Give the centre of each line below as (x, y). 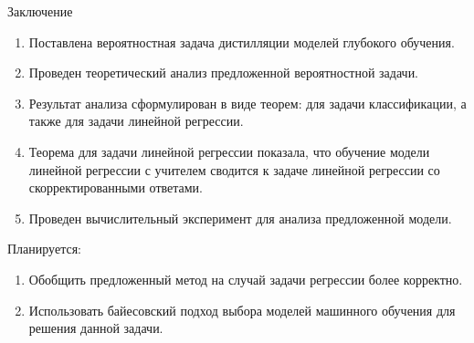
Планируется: (44, 249)
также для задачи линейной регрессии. (136, 121)
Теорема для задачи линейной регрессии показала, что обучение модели (229, 151)
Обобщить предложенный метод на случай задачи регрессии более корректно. (246, 279)
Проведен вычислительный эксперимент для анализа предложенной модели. (240, 218)
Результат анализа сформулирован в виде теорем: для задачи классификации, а (248, 103)
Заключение (40, 11)
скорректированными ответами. (116, 187)
